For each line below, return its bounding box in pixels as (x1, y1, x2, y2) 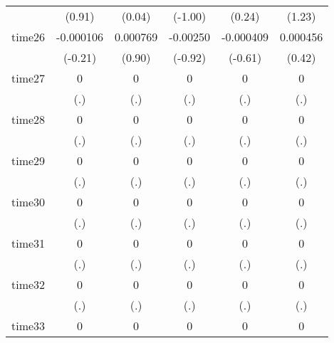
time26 (11, 28, 46, 45)
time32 (11, 276, 46, 292)
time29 (11, 152, 46, 169)
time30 (11, 194, 46, 210)
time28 (11, 111, 46, 127)
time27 (11, 70, 46, 86)
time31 (11, 235, 46, 251)
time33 (11, 317, 46, 334)
